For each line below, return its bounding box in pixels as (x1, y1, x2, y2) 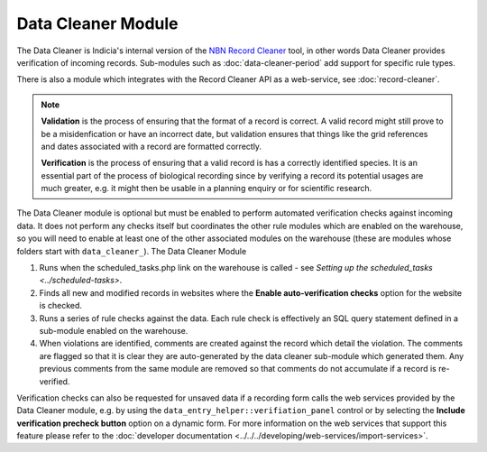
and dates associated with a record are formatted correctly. (41, 141, 262, 152)
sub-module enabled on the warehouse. (39, 325, 188, 336)
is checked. (39, 300, 83, 311)
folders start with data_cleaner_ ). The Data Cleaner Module (16, 245, 247, 256)
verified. (39, 375, 70, 387)
